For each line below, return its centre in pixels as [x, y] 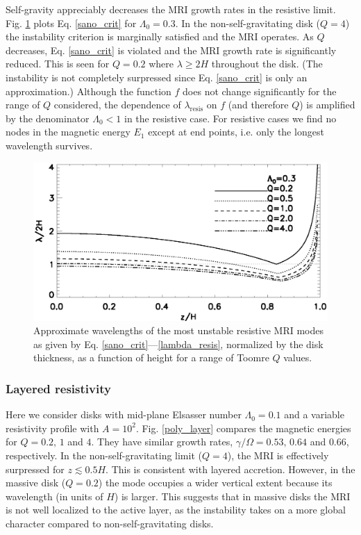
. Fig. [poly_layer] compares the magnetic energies [243, 428]
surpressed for [35, 469]
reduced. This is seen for [58, 64]
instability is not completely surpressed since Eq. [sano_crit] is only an [157, 77]
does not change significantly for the [260, 91]
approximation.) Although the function [89, 91]
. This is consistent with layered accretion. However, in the [230, 469]
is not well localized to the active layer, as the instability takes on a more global [176, 510]
